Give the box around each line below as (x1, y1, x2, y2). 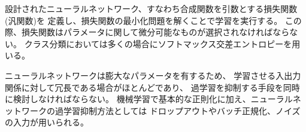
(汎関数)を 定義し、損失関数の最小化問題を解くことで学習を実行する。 (5, 14, 283, 26)
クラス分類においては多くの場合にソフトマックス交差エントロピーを (24, 37, 292, 50)
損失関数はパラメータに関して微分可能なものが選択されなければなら (21, 26, 290, 38)
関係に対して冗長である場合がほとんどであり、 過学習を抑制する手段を (5, 81, 283, 93)
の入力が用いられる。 (5, 116, 89, 128)
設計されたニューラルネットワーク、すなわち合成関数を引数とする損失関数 (5, 2, 298, 14)
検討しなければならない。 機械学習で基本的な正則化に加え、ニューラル (13, 93, 293, 105)
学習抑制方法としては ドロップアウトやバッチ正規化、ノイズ (63, 104, 301, 116)
